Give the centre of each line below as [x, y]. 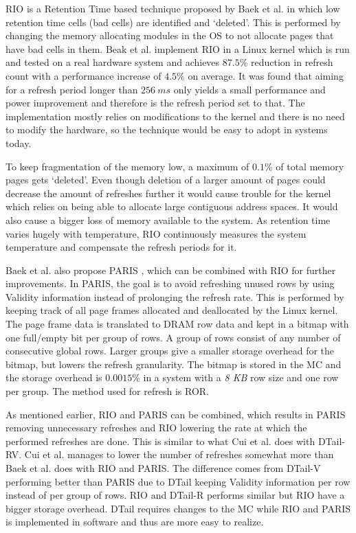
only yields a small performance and [249, 89]
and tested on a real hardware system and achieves [113, 62]
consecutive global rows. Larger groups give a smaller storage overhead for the [170, 351]
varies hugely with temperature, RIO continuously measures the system [156, 233]
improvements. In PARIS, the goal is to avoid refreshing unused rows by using [170, 283]
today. [19, 143]
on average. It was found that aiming [266, 75]
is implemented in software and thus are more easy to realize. [135, 522]
